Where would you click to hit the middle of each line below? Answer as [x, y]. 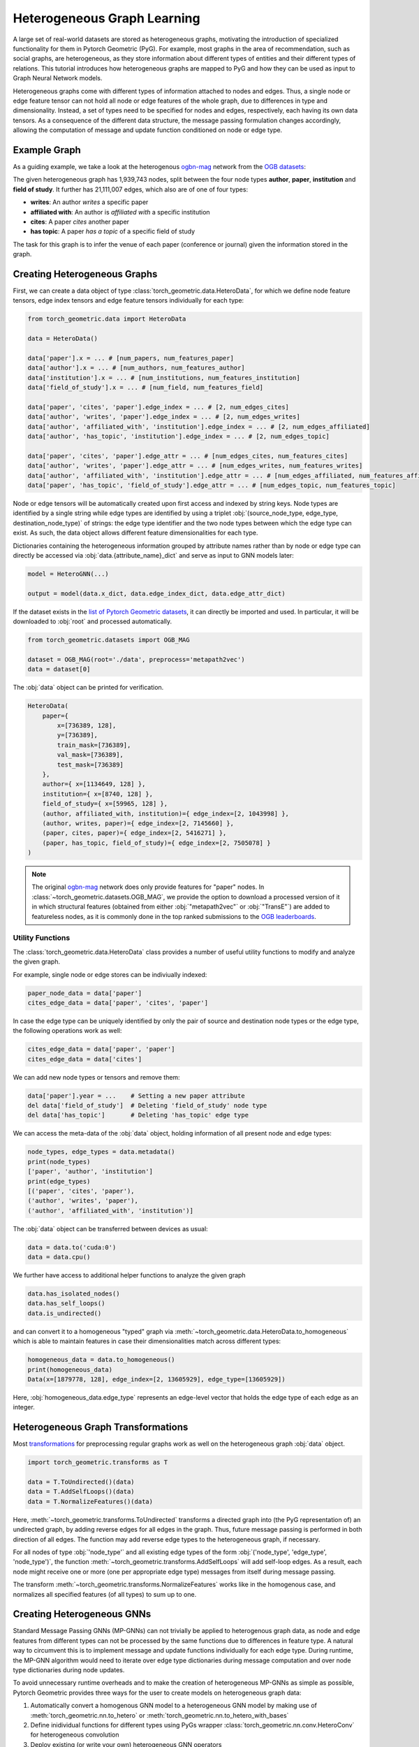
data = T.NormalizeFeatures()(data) [90, 1501]
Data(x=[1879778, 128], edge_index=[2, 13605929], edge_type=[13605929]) [156, 1379]
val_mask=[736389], [90, 755]
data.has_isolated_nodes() [74, 1294]
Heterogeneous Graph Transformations [101, 1427]
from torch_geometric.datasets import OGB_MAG [109, 640]
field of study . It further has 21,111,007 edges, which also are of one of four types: [130, 189]
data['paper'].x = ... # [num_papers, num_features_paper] [131, 358]
